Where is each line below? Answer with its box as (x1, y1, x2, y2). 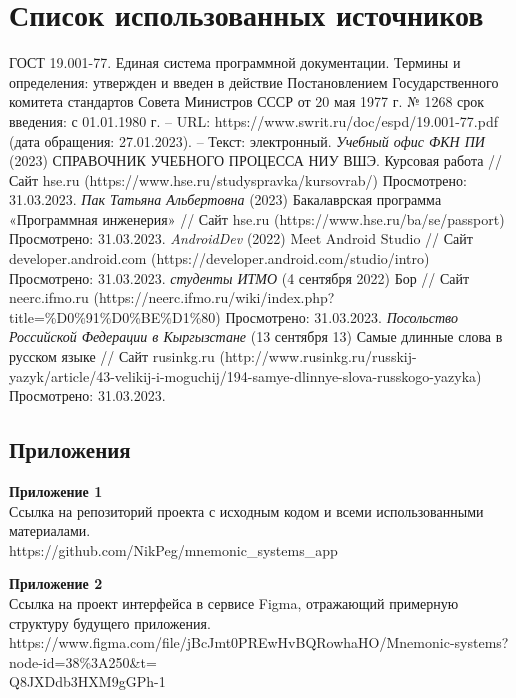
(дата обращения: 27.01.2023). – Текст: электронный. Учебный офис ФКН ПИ (9, 130, 485, 151)
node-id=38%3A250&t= (9, 651, 157, 672)
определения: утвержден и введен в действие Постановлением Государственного (9, 71, 499, 92)
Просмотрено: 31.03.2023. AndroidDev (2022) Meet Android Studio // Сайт (9, 228, 473, 249)
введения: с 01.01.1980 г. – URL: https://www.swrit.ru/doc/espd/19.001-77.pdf (9, 110, 498, 131)
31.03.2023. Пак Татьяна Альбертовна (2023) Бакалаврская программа (9, 189, 442, 210)
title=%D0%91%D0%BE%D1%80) (9, 306, 221, 327)
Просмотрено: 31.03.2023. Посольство (225, 306, 458, 327)
